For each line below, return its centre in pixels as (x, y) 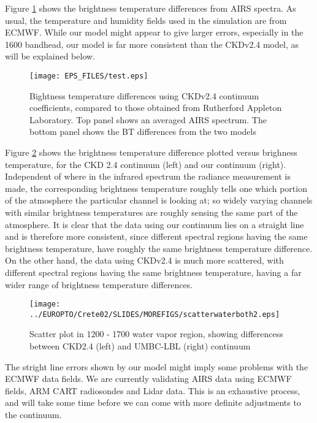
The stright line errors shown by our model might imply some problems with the (157, 366)
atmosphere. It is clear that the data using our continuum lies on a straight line (155, 224)
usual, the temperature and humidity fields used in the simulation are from (146, 20)
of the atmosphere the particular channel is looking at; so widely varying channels (159, 200)
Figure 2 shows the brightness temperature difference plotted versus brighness (151, 152)
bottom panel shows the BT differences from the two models (143, 131)
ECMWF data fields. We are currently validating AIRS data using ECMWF (148, 379)
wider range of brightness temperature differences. (99, 284)
